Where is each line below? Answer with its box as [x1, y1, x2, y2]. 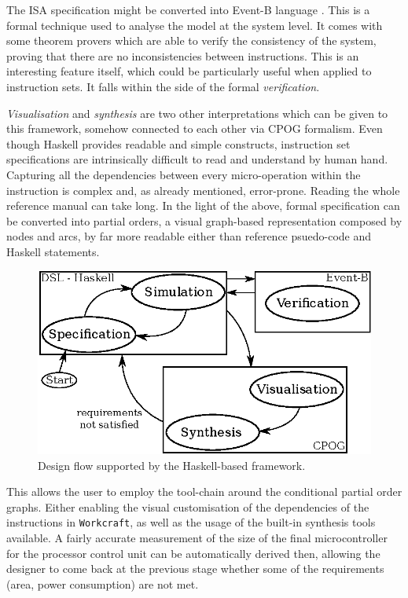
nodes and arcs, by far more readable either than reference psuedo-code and [6, 228, 372, 244]
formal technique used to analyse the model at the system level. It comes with [6, 17, 383, 33]
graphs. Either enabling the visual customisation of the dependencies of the [6, 498, 369, 515]
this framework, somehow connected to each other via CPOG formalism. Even [6, 120, 383, 137]
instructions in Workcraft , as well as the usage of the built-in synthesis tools [6, 514, 376, 530]
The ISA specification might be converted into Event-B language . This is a [6, 2, 370, 17]
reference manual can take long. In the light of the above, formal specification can [6, 197, 400, 214]
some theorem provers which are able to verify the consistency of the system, [6, 32, 377, 49]
